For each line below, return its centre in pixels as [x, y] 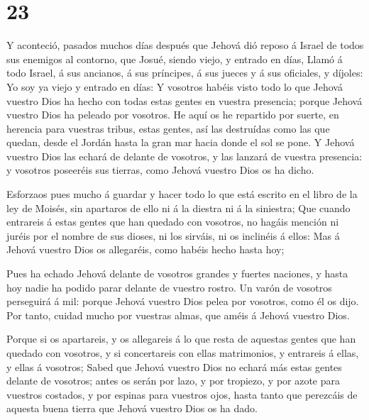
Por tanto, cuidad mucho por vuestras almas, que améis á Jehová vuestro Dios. [178, 315]
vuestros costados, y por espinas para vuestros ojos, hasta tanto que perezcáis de [182, 394]
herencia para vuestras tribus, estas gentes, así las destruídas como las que [168, 128]
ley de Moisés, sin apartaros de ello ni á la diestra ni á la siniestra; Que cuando [178, 208]
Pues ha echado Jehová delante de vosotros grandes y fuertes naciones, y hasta [177, 273]
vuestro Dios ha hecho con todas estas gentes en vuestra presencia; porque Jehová [184, 100]
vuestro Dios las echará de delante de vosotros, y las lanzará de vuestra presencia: [184, 156]
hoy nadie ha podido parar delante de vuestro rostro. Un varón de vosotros [169, 287]
